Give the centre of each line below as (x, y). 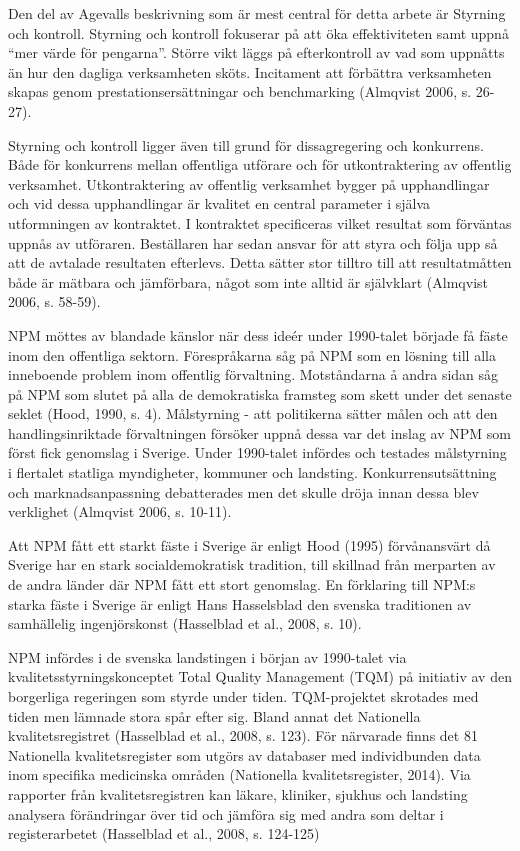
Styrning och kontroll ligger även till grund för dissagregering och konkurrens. (246, 144)
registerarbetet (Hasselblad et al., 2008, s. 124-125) (164, 833)
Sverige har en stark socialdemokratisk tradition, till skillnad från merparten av (252, 564)
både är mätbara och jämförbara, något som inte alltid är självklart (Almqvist (248, 281)
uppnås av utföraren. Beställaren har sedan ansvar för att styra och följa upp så (253, 242)
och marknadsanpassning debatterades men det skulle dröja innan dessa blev (243, 491)
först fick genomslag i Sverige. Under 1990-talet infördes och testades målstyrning (257, 452)
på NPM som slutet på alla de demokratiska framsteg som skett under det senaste (260, 393)
